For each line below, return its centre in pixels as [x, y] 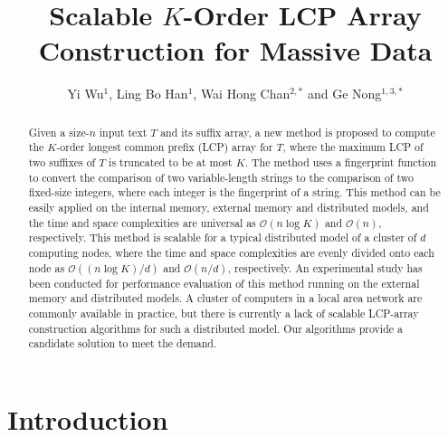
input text [123, 132]
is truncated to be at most [171, 162]
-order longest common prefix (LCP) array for [165, 147]
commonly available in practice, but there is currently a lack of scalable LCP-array [224, 313]
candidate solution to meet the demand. [123, 343]
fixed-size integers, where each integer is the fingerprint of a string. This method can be [234, 192]
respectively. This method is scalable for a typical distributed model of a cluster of [223, 237]
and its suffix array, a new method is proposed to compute [298, 132]
